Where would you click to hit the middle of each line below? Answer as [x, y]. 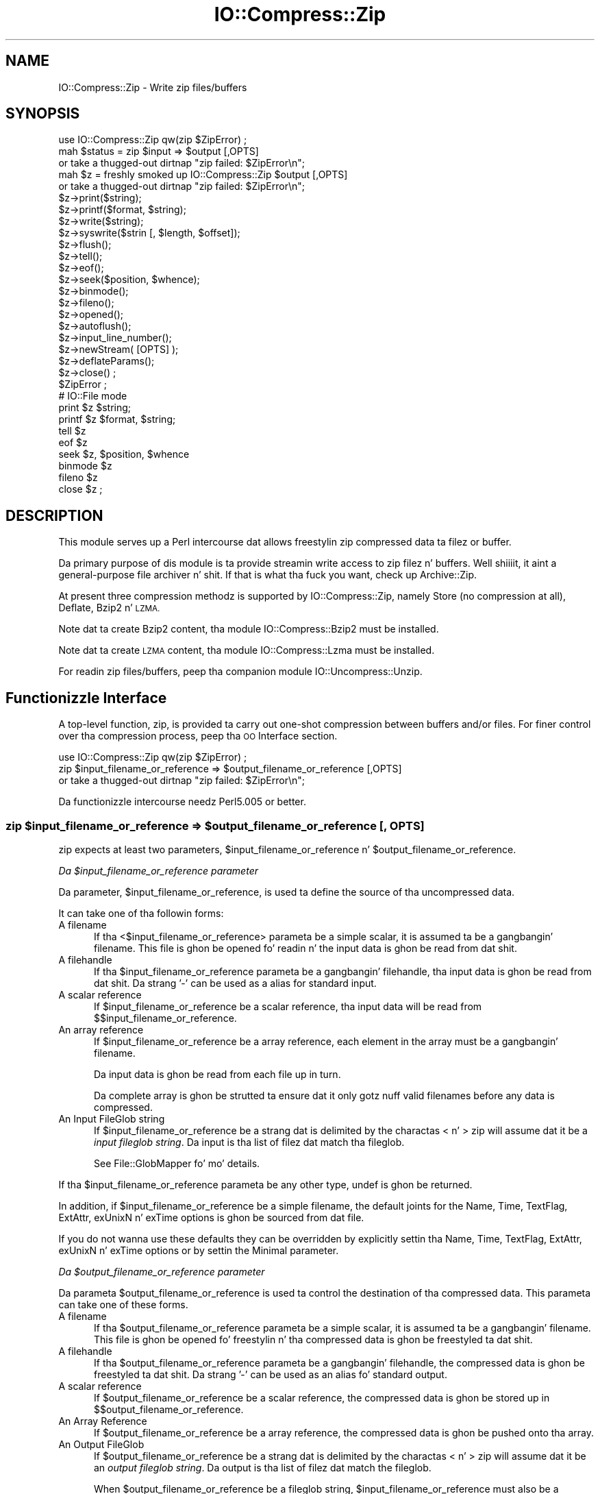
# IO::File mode [93, 396]
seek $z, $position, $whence [124, 454]
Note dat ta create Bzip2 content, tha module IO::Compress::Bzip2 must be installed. [249, 629]
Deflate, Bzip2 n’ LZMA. [109, 608]
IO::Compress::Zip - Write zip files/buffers [153, 87]
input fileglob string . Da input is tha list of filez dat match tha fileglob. [249, 1142]
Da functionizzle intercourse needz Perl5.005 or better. [182, 802]
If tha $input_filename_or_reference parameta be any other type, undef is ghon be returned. [265, 1184]
